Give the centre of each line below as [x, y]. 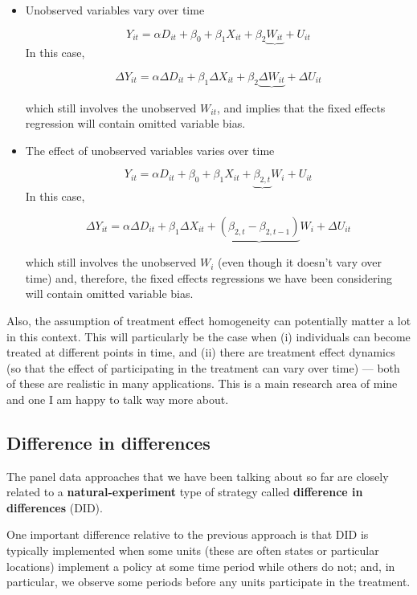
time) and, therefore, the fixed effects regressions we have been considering [209, 277]
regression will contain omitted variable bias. [135, 123]
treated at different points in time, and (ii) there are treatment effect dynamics [201, 352]
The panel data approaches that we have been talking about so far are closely [198, 476]
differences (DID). [55, 507]
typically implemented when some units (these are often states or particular [193, 550]
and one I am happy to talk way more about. [118, 399]
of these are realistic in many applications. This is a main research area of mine [202, 383]
